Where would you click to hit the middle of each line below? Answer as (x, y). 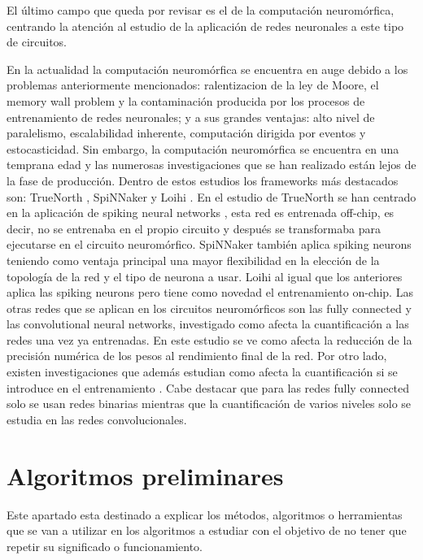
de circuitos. (37, 42)
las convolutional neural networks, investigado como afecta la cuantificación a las (208, 324)
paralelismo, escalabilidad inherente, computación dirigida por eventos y (186, 133)
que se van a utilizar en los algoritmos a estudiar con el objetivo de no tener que (207, 530)
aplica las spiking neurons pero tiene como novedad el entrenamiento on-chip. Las (210, 292)
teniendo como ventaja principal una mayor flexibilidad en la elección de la (193, 260)
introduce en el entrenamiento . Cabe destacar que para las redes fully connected (208, 387)
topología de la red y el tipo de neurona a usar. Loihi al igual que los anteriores (205, 276)
